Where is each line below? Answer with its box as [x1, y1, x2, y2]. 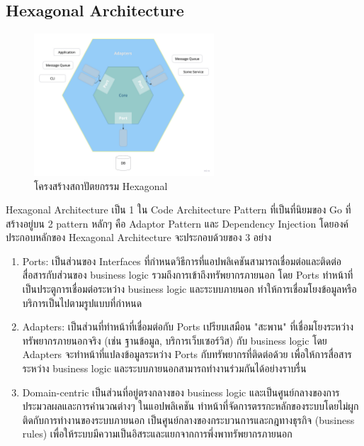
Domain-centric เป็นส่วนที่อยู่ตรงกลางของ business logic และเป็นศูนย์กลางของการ [22, 384, 340, 399]
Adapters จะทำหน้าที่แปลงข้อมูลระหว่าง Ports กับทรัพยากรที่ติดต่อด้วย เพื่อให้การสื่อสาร [22, 347, 352, 362]
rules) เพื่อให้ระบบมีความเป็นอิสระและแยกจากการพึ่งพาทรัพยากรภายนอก [22, 426, 292, 441]
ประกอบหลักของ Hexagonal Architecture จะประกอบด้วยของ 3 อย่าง [6, 230, 272, 245]
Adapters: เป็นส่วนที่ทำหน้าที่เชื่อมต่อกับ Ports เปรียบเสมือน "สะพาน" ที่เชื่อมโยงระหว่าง [22, 319, 354, 334]
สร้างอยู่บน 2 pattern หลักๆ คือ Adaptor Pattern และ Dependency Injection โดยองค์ [6, 216, 348, 230]
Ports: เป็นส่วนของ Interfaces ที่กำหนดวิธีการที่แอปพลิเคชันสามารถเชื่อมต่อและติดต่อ [22, 253, 341, 268]
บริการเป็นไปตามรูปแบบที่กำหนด [22, 295, 142, 310]
